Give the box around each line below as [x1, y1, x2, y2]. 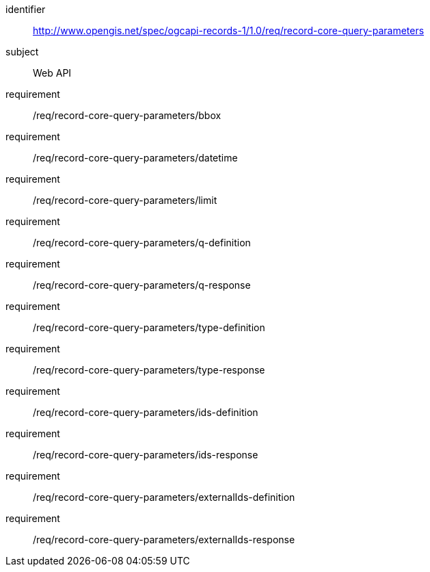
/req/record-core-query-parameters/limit [33, 194, 217, 206]
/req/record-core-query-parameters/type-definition [33, 322, 265, 333]
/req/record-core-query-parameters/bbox [33, 109, 221, 121]
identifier [5, 3, 46, 15]
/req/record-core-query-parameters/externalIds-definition [33, 491, 295, 503]
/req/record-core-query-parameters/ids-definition [33, 406, 258, 418]
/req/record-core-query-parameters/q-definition [33, 237, 251, 248]
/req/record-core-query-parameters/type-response [33, 364, 265, 376]
